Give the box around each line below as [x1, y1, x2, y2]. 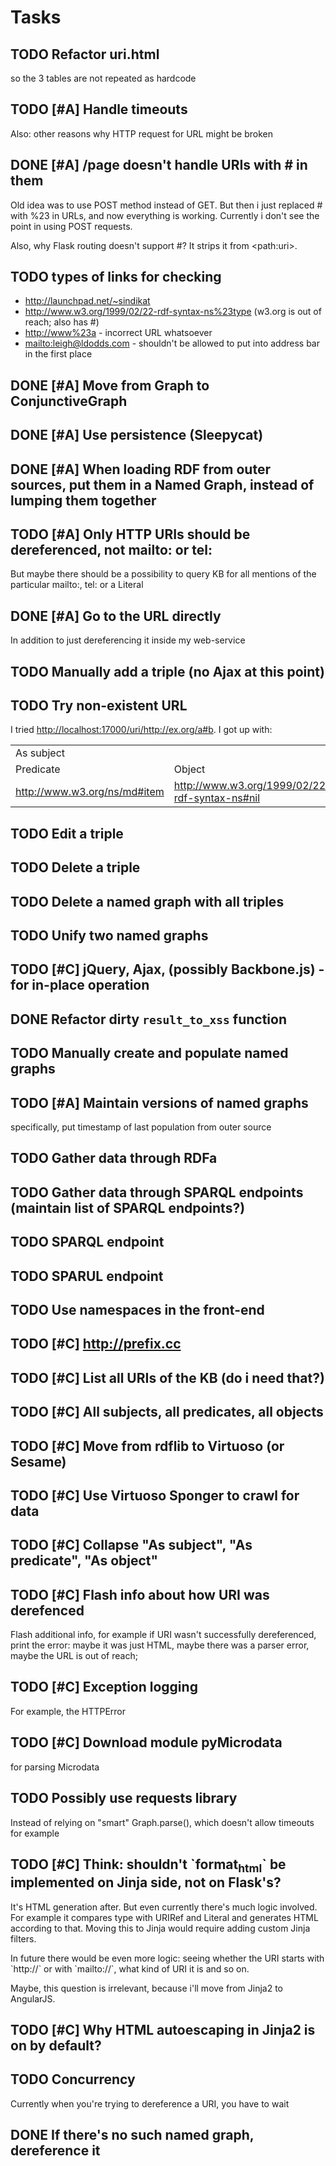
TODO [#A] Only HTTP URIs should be [10, 526, 251, 543]
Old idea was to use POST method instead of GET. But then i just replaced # [10, 199, 323, 211]
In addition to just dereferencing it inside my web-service [10, 634, 246, 646]
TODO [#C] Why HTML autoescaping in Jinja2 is [10, 2021, 316, 2038]
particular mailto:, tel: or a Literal [10, 579, 144, 591]
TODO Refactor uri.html [10, 46, 160, 63]
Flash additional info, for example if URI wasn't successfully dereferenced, [10, 1629, 317, 1641]
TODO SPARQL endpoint [10, 1234, 165, 1251]
